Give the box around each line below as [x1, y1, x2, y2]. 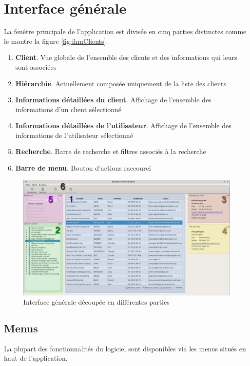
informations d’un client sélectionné [15, 104, 122, 114]
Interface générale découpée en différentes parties [23, 297, 170, 307]
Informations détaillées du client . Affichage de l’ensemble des [15, 95, 212, 105]
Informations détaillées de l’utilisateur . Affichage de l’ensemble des [15, 120, 231, 131]
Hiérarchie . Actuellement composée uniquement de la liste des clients [15, 78, 227, 88]
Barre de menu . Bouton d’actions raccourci [15, 163, 151, 173]
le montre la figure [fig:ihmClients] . [4, 36, 108, 46]
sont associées [15, 61, 57, 72]
